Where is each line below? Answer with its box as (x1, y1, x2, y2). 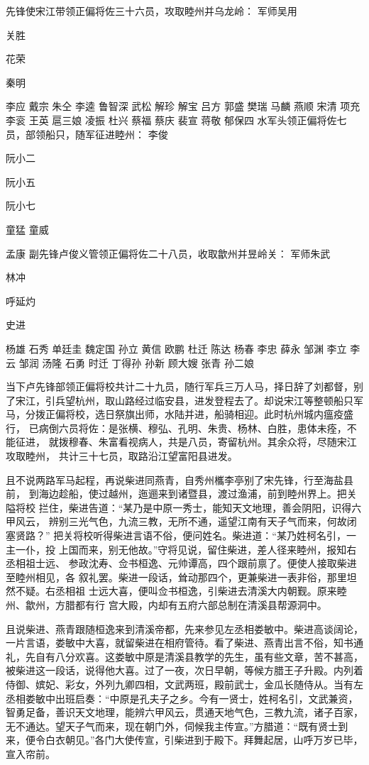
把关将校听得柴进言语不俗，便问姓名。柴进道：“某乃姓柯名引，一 (53, 528, 356, 543)
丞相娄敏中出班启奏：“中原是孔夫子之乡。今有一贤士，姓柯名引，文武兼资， (6, 690, 358, 705)
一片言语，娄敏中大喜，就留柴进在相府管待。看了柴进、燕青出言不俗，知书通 (6, 635, 363, 650)
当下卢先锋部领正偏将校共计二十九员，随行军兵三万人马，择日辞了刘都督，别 (6, 379, 363, 394)
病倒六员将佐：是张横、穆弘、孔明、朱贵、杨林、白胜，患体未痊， (38, 420, 347, 435)
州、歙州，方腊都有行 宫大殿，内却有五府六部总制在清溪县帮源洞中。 (6, 598, 327, 612)
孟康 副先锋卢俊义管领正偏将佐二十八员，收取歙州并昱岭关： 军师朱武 (6, 246, 331, 260)
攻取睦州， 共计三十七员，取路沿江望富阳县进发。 (6, 448, 238, 463)
